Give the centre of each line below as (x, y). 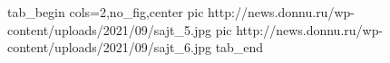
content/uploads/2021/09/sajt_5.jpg (109, 29)
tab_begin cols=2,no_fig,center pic (106, 12)
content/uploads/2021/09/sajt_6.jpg (109, 47)
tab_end (239, 47)
